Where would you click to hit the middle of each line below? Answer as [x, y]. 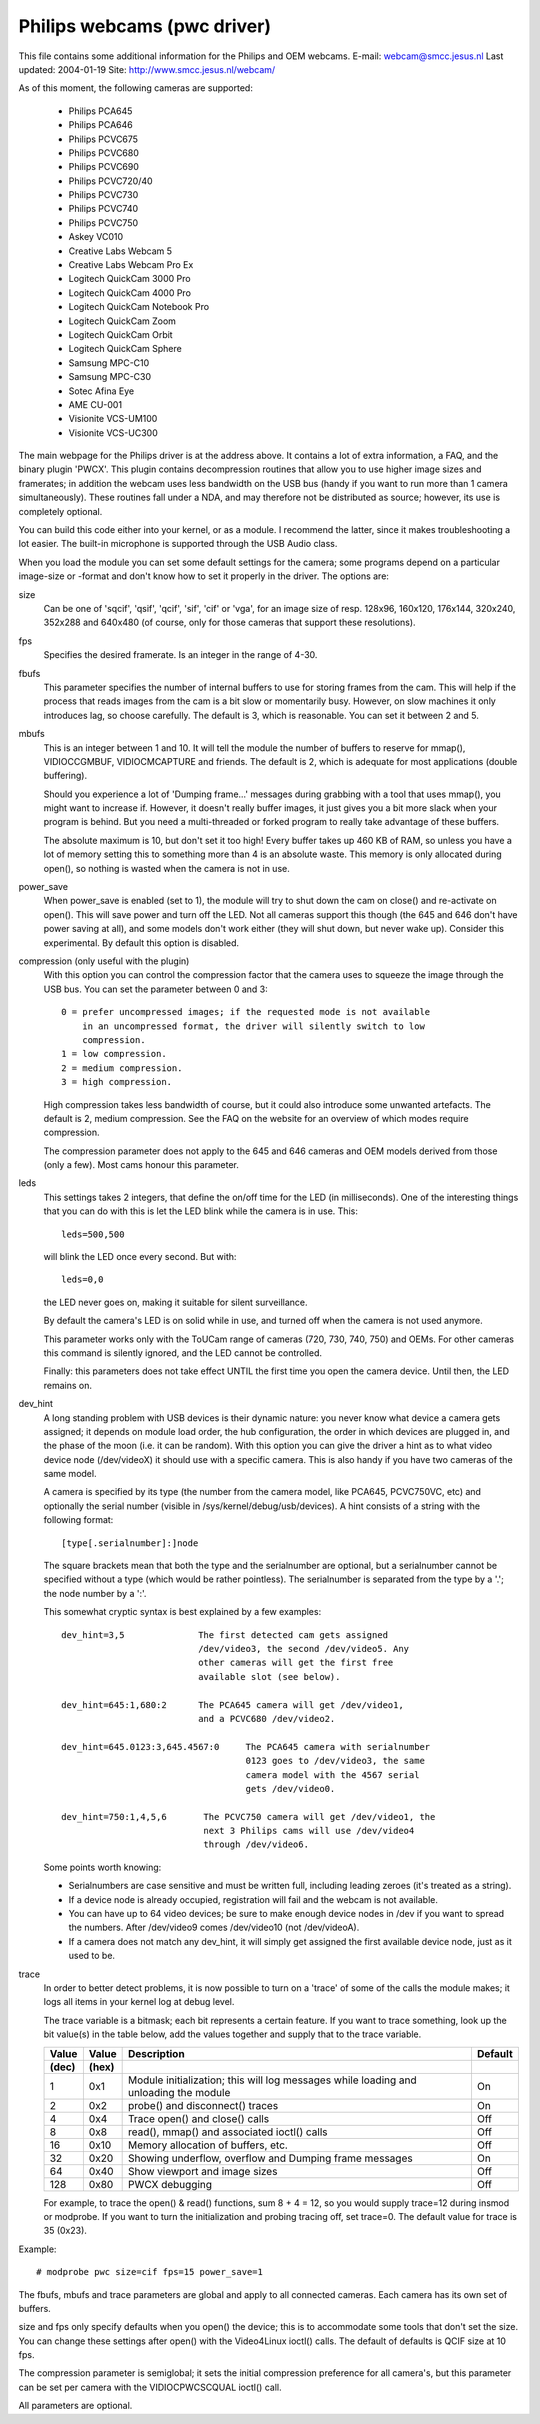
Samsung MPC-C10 [109, 362]
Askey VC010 [96, 237]
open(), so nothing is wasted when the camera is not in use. [166, 868]
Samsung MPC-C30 [110, 377]
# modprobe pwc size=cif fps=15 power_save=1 [150, 2272]
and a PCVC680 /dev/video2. [267, 1718]
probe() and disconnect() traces [203, 2105]
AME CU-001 [95, 404]
